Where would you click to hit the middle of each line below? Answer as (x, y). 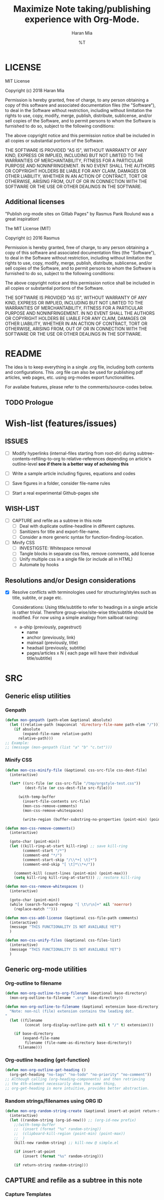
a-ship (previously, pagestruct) (51, 627)
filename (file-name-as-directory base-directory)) (78, 1043)
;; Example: (17, 743)
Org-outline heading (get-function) (48, 1060)
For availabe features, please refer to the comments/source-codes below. (79, 387)
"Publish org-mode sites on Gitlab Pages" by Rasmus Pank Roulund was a (79, 213)
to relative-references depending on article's (106, 459)
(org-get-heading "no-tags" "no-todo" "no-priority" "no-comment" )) (81, 1075)
